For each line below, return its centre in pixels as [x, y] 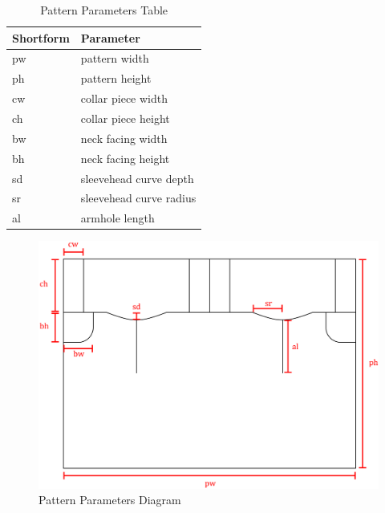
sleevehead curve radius [138, 198]
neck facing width [124, 138]
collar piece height [125, 118]
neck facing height [125, 158]
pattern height [116, 78]
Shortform [41, 37]
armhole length [118, 218]
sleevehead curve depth [137, 178]
